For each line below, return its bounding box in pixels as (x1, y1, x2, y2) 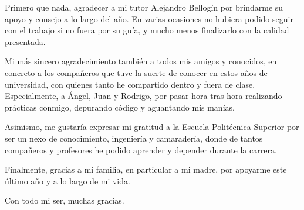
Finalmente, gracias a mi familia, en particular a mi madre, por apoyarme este (5, 163, 287, 175)
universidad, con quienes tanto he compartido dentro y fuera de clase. (5, 78, 255, 90)
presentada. (5, 35, 46, 47)
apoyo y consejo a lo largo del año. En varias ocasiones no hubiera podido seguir (5, 12, 293, 25)
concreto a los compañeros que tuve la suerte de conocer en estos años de (5, 66, 268, 78)
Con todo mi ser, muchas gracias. (5, 194, 124, 206)
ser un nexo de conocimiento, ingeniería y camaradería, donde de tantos (5, 132, 263, 144)
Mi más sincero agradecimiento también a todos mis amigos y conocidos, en (5, 55, 277, 67)
